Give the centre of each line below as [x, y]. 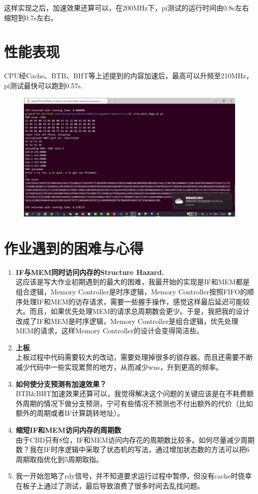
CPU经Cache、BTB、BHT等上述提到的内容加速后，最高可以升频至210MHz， [129, 76]
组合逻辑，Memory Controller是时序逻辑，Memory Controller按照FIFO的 [131, 291]
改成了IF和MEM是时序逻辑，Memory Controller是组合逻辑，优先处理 [127, 321]
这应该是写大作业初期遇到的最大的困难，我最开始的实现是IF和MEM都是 [133, 282]
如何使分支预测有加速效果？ [61, 383]
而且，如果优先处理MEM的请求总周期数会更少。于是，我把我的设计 [140, 311]
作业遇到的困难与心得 [74, 248]
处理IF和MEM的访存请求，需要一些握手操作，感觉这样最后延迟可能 [133, 301]
